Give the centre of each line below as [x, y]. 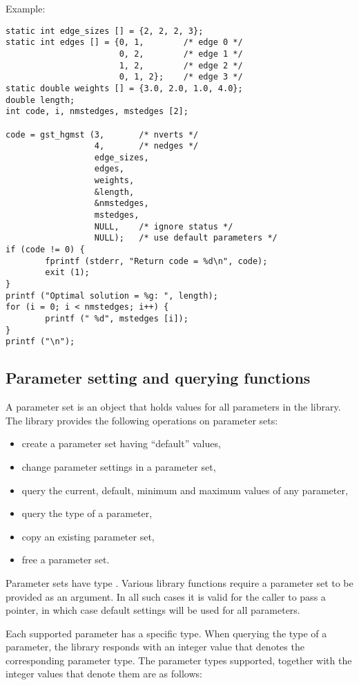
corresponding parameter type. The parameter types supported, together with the [179, 660]
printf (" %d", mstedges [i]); [117, 319]
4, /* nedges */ [146, 146]
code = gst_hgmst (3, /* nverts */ [102, 134]
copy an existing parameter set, [88, 536]
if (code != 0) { [45, 250]
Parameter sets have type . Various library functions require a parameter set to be [179, 582]
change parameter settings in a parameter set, [119, 466]
